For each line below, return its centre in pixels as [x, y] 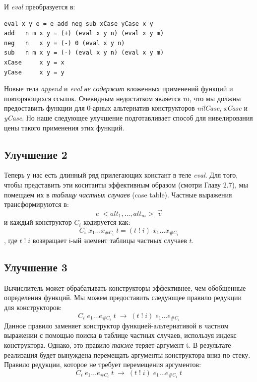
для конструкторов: [33, 307]
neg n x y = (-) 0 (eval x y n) [64, 43]
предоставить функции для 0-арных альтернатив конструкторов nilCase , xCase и [126, 108]
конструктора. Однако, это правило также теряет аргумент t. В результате [118, 345]
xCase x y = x [34, 62]
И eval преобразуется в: [40, 6]
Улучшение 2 [36, 154]
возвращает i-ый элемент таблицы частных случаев [110, 240]
